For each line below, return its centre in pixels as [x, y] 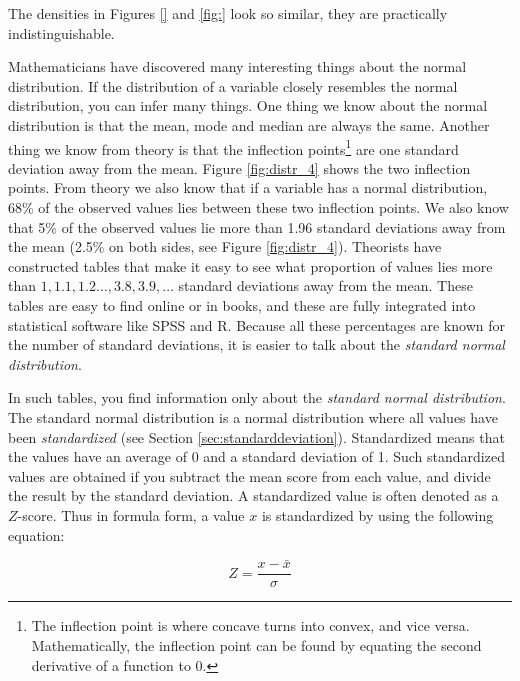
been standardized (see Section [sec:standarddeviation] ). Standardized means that [256, 436]
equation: [36, 534]
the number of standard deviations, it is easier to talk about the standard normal [256, 344]
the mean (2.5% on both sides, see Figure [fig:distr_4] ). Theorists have [225, 246]
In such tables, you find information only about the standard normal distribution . [257, 397]
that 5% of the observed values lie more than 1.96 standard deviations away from [257, 226]
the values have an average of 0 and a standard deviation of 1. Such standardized [256, 456]
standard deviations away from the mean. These [325, 285]
